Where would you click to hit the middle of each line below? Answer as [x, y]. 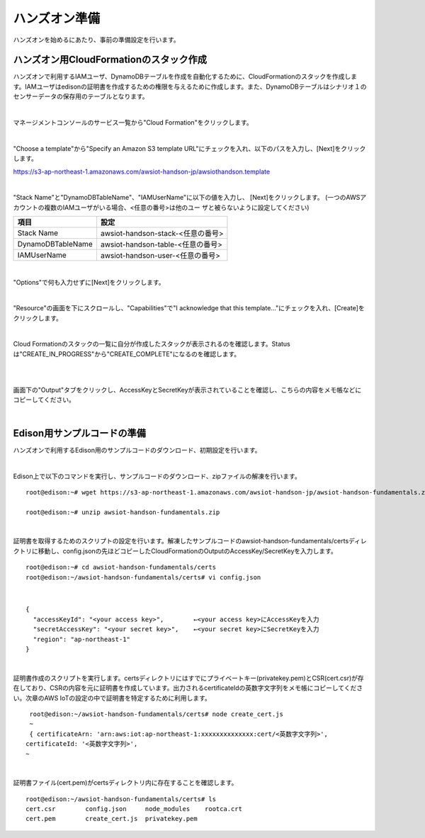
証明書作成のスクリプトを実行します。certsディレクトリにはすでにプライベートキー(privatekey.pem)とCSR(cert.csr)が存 [188, 678]
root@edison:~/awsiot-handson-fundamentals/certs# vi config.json [143, 577]
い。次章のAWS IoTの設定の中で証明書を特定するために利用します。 [112, 698]
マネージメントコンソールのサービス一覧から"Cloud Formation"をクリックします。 [133, 123]
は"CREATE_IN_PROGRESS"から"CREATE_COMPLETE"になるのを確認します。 [127, 353]
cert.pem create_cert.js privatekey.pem [112, 819]
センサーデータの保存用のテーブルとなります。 [81, 96]
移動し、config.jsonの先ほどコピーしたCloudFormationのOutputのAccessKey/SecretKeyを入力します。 [188, 551]
